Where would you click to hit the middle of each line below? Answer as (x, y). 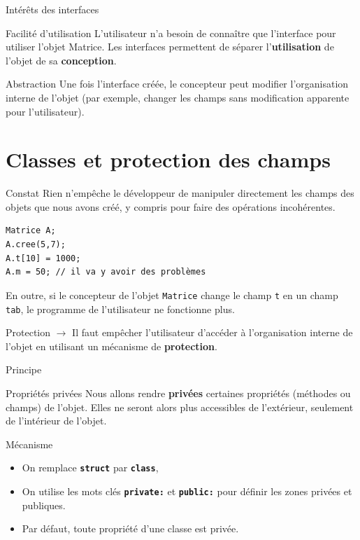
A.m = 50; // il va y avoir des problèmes (106, 272)
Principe (24, 369)
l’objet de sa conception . (61, 60)
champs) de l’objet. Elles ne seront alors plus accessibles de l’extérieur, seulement (180, 407)
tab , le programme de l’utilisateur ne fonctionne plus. (120, 309)
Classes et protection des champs (168, 159)
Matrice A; (31, 231)
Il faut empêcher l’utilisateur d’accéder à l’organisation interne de (213, 332)
